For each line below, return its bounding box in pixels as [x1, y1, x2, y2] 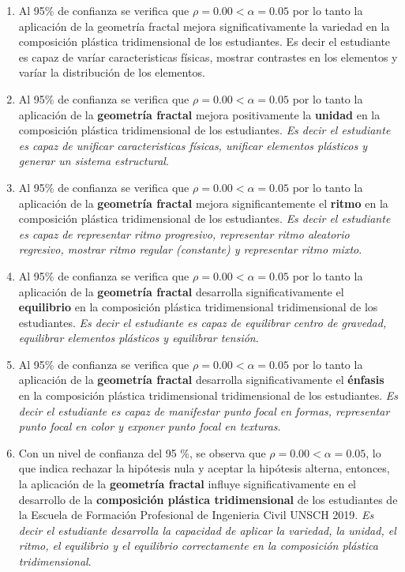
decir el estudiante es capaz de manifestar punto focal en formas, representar [18, 402, 390, 419]
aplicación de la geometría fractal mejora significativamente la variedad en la [18, 17, 390, 34]
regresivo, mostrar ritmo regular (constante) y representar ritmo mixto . [18, 241, 362, 258]
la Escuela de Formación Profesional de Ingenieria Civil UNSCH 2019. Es [18, 506, 374, 523]
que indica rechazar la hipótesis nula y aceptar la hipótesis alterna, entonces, [18, 460, 390, 476]
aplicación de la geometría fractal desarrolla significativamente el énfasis [18, 371, 384, 388]
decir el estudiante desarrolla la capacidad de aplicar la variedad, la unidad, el [18, 521, 396, 538]
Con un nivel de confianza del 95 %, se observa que [18, 444, 266, 461]
